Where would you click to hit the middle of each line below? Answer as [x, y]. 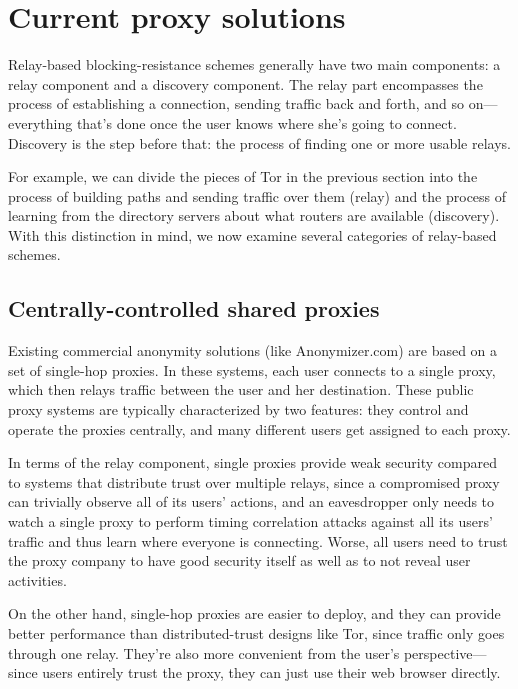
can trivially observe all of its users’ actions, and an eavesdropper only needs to [251, 501]
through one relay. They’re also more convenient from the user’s [204, 652]
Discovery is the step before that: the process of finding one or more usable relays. [259, 142]
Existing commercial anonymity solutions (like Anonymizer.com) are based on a [253, 350]
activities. [37, 579]
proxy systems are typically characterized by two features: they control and [238, 409]
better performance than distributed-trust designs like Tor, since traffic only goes [256, 632]
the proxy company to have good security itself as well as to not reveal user [239, 560]
